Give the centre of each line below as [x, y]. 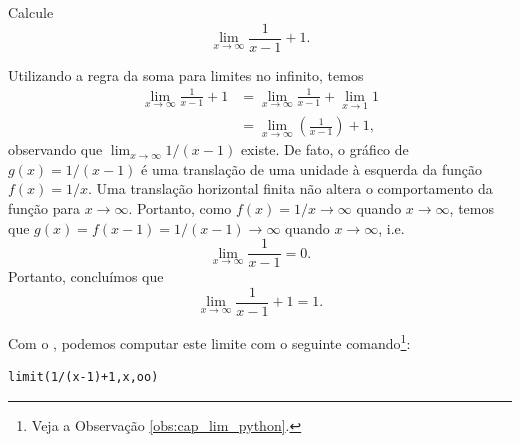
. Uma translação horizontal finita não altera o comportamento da [290, 188]
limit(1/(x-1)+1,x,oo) [83, 377]
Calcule [31, 12]
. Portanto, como [180, 208]
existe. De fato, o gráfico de [324, 149]
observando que [55, 149]
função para [44, 208]
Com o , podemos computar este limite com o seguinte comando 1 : [209, 341]
